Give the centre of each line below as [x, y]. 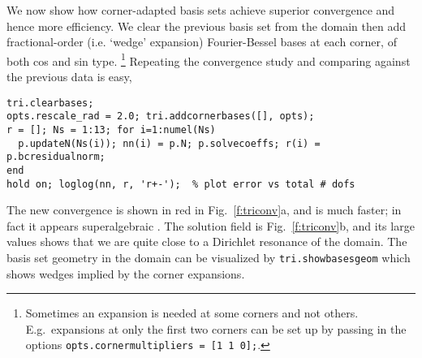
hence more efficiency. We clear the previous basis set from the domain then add [206, 26]
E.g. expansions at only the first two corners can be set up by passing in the [216, 328]
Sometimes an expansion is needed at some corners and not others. [192, 313]
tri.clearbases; [50, 103]
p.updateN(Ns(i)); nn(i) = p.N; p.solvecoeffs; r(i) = [169, 143]
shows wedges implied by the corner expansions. [126, 273]
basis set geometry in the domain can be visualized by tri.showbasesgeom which [209, 257]
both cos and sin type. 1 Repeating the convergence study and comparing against [209, 59]
